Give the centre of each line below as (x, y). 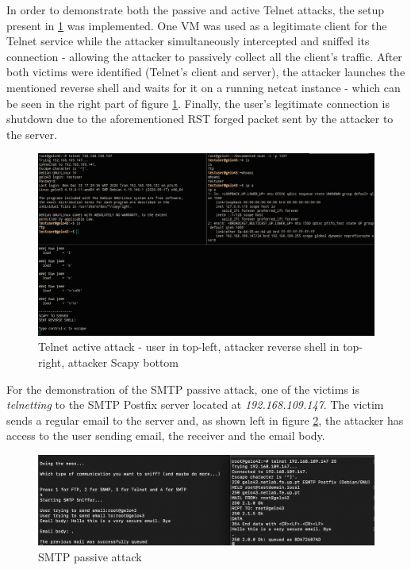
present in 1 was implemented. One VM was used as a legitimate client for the (197, 25)
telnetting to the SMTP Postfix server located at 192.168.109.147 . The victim (195, 404)
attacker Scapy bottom (123, 362)
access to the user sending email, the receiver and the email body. (166, 435)
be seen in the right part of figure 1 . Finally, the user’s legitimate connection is (198, 103)
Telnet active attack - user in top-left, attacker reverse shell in (189, 347)
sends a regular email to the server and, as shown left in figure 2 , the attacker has (205, 420)
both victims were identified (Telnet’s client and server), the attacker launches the (206, 72)
